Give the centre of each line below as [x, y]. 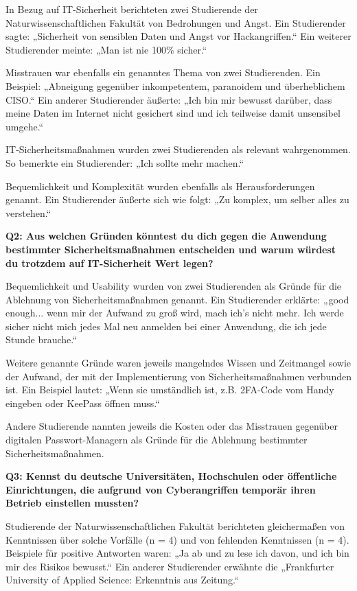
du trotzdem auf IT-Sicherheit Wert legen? [110, 263]
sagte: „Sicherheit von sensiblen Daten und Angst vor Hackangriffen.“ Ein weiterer [178, 36]
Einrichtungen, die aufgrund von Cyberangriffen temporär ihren [161, 489]
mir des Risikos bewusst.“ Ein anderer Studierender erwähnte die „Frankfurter [170, 566]
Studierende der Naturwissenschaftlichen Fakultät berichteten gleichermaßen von [175, 526]
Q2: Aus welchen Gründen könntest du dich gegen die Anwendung [166, 236]
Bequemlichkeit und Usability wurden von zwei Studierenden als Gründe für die [174, 286]
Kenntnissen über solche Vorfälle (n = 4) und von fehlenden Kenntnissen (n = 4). [177, 539]
